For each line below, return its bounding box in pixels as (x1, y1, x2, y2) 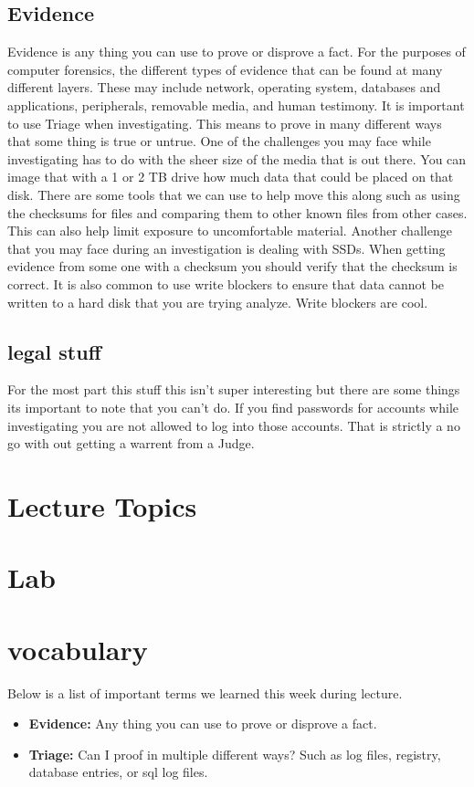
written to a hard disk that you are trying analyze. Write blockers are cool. (7, 292, 428, 311)
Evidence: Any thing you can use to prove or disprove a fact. (28, 714, 377, 733)
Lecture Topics (7, 487, 197, 524)
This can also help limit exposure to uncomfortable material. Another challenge (7, 221, 452, 240)
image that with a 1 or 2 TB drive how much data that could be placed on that (7, 167, 454, 186)
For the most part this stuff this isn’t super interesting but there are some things (7, 380, 460, 399)
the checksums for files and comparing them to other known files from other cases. (7, 203, 468, 222)
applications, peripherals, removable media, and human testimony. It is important (7, 95, 465, 114)
